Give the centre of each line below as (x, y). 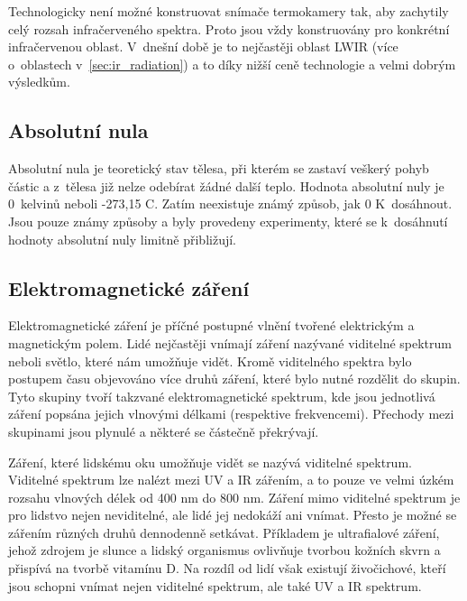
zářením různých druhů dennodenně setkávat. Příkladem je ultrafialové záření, (224, 532)
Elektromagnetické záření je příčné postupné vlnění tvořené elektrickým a (211, 325)
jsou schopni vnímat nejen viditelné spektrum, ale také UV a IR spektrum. (215, 585)
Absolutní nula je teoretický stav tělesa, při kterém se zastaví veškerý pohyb (219, 168)
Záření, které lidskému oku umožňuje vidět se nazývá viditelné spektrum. (210, 462)
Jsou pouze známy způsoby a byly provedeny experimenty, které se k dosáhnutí (228, 221)
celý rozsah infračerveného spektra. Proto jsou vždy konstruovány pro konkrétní (229, 28)
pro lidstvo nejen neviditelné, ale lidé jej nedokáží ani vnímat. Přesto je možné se (233, 515)
